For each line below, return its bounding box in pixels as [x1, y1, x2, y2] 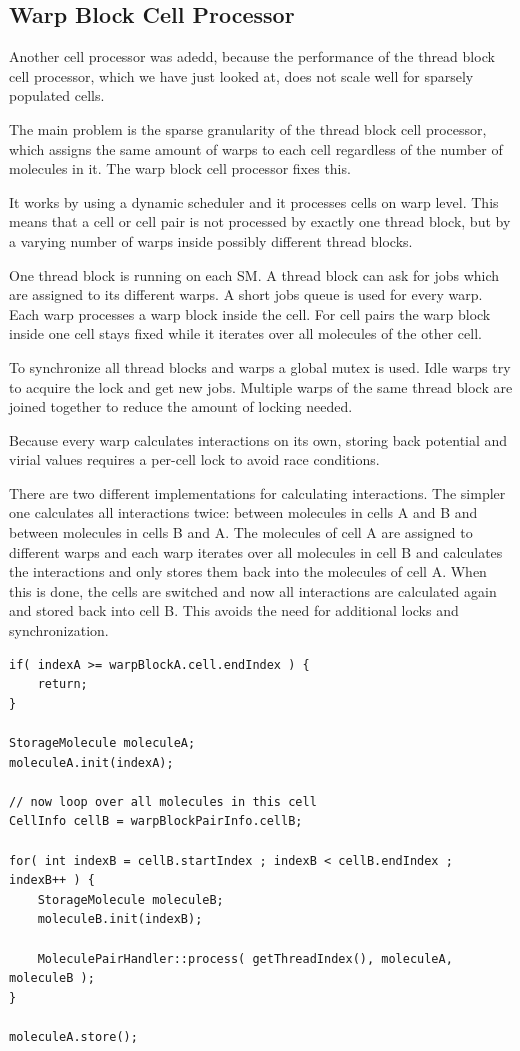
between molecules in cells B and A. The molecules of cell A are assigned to [9, 522, 473, 543]
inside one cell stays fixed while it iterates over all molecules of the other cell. [9, 323, 482, 344]
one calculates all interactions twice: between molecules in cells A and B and [9, 502, 478, 523]
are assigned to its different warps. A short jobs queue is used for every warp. [9, 284, 483, 305]
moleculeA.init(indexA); [9, 755, 174, 770]
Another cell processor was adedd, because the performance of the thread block [9, 46, 495, 67]
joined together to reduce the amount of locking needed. [9, 396, 353, 417]
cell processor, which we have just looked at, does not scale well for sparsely [9, 65, 474, 86]
